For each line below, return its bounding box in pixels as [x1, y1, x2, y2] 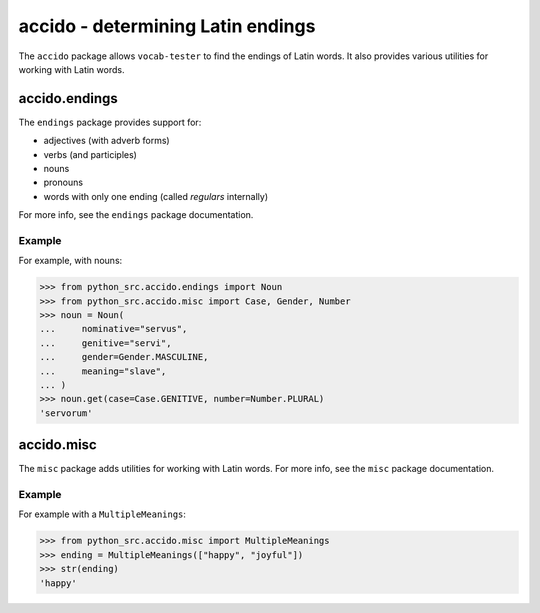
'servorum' [39, 407, 93, 419]
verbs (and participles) [43, 148, 137, 160]
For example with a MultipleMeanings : [18, 508, 187, 520]
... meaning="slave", [39, 365, 167, 377]
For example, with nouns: [18, 255, 123, 267]
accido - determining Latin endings [18, 15, 316, 37]
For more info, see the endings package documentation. [18, 209, 254, 221]
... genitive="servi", [39, 337, 172, 349]
